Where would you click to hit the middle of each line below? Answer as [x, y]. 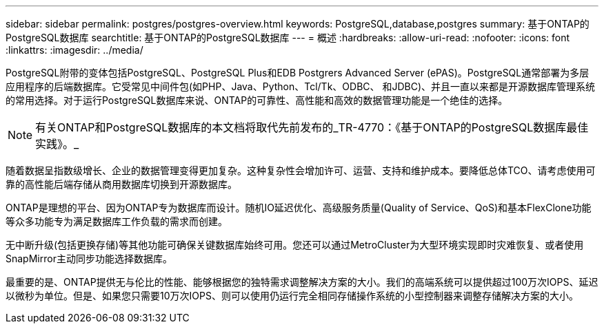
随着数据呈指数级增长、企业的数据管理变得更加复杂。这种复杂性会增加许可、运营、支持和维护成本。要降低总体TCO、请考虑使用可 [301, 170]
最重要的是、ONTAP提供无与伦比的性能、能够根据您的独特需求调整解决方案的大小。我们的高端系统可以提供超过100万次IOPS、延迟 [302, 282]
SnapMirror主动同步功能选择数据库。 [89, 258]
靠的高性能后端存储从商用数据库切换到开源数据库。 [121, 184]
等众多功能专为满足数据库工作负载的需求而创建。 [117, 221]
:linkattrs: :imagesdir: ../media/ [74, 50]
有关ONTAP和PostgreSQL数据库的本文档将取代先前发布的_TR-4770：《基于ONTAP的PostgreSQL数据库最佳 [312, 127]
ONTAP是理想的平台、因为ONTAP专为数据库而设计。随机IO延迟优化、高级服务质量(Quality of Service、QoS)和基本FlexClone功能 [299, 208]
